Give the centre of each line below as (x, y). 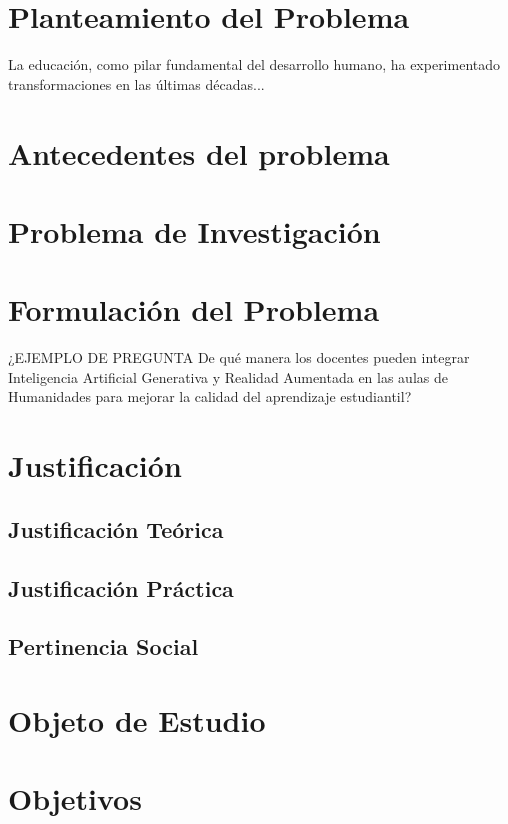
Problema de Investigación (194, 230)
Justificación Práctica (121, 587)
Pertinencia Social (103, 646)
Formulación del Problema (194, 309)
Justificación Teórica (116, 528)
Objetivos (75, 798)
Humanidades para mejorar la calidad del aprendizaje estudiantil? (210, 396)
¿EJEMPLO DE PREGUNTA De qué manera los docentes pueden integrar (239, 357)
